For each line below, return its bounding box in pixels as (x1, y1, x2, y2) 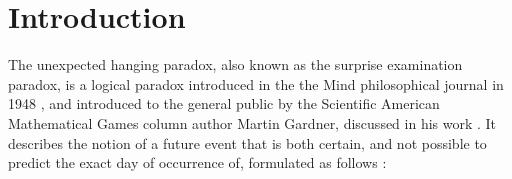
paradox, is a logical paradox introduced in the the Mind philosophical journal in (8, 73, 504, 94)
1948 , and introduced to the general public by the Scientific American (8, 93, 440, 114)
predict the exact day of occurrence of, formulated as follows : (8, 152, 387, 173)
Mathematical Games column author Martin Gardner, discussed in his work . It (8, 112, 497, 133)
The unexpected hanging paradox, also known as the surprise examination (8, 54, 463, 75)
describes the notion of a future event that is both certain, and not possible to (8, 132, 487, 153)
